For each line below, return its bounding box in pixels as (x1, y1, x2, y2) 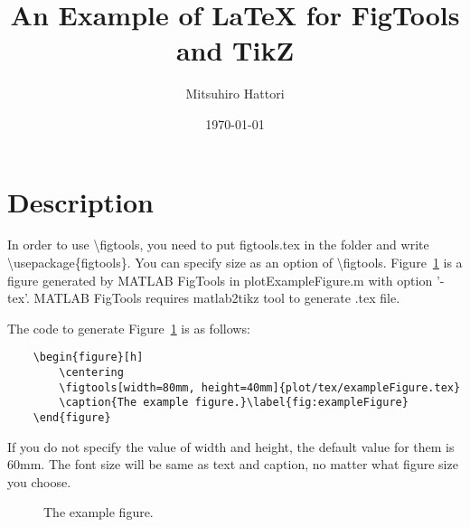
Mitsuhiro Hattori (185, 84, 285, 103)
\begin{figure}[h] (33, 351, 144, 364)
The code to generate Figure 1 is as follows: (7, 318, 250, 337)
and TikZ (175, 32, 295, 69)
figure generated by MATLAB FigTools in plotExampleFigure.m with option (7, 270, 433, 289)
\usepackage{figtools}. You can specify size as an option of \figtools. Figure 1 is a (7, 253, 463, 272)
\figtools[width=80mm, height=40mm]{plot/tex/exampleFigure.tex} (59, 381, 461, 394)
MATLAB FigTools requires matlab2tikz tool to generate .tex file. (33, 288, 400, 307)
